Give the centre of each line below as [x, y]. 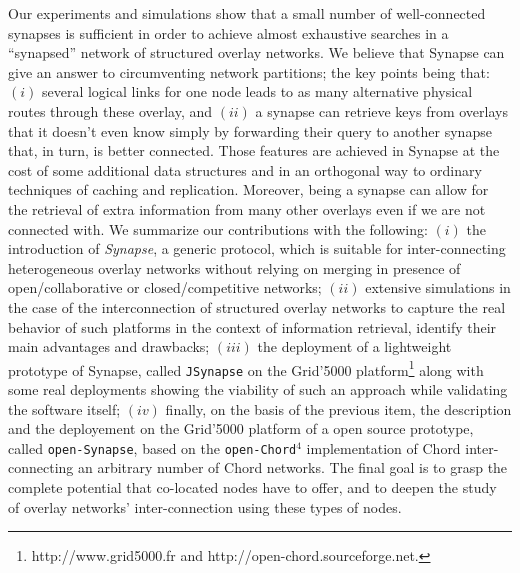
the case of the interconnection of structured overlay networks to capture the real [257, 306]
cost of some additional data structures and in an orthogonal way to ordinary [245, 169]
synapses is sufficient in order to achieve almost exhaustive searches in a [228, 32]
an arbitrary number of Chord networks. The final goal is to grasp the [292, 467]
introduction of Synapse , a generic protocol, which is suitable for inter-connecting [257, 248]
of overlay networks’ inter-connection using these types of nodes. [205, 506]
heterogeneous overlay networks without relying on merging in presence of [234, 267]
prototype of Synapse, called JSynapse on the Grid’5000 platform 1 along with [246, 368]
